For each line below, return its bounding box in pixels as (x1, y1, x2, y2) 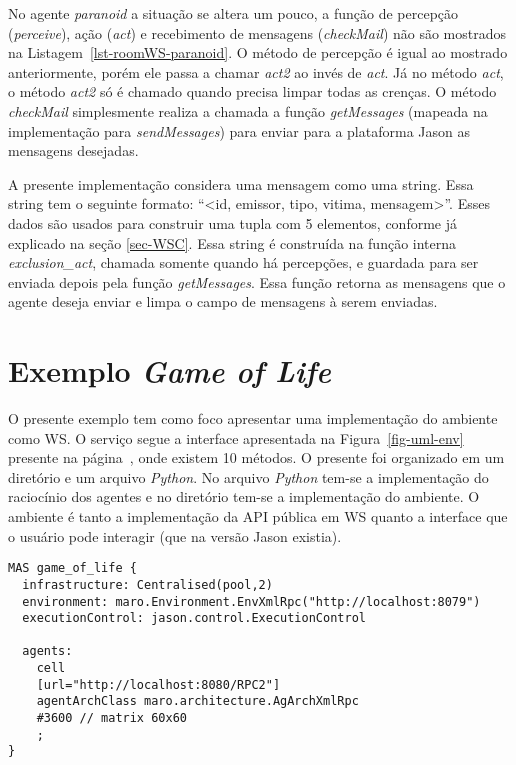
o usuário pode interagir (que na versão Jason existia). (8, 525, 342, 546)
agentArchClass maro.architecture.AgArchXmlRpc (36, 694, 359, 709)
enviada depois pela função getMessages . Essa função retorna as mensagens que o (8, 271, 506, 292)
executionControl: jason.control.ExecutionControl (22, 611, 366, 626)
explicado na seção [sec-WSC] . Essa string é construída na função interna (8, 232, 457, 253)
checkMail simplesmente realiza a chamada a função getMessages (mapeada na (8, 100, 488, 121)
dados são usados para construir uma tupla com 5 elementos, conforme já (8, 212, 457, 233)
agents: (22, 644, 73, 659)
